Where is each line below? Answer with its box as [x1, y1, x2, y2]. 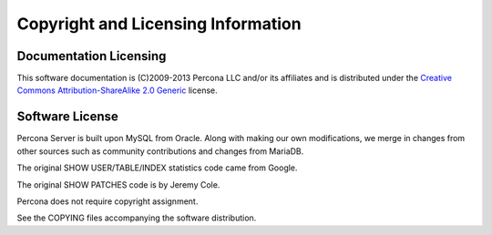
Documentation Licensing [16, 48, 167, 64]
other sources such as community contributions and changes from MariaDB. [16, 146, 304, 157]
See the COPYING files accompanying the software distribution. [16, 212, 257, 223]
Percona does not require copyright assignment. [16, 196, 199, 207]
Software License [16, 109, 118, 125]
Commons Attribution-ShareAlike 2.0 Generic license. [16, 85, 218, 96]
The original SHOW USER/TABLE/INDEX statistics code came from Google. [16, 162, 298, 173]
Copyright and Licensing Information [16, 14, 302, 34]
